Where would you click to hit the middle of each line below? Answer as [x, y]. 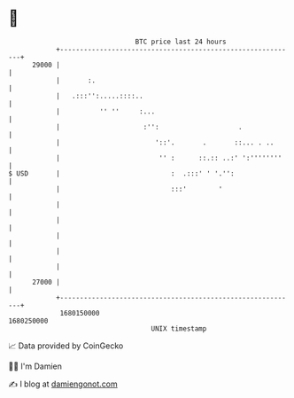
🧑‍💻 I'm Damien [35, 366]
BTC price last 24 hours [181, 42]
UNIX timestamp [179, 328]
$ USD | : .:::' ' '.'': [122, 173]
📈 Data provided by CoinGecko [66, 346]
